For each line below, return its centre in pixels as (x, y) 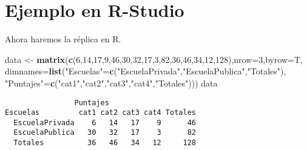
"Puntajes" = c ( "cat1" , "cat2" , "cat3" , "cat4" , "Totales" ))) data (111, 83)
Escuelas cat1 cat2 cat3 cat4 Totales (100, 113)
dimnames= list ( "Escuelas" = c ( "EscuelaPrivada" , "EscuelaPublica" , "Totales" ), (146, 71)
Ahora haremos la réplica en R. (63, 39)
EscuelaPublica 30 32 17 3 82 (105, 133)
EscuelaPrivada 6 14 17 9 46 (105, 122)
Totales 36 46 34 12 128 (105, 143)
